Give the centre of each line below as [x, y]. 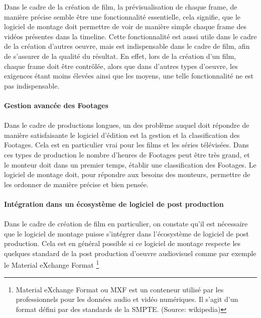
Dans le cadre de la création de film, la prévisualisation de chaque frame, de [121, 7]
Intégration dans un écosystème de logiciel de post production [114, 204]
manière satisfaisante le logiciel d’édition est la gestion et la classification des [122, 135]
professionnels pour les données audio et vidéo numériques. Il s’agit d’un [127, 299]
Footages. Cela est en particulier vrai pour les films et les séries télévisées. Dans [126, 145]
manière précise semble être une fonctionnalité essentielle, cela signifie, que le [122, 16]
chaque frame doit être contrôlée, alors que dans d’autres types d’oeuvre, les [121, 66]
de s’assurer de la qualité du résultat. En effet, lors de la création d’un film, [120, 56]
